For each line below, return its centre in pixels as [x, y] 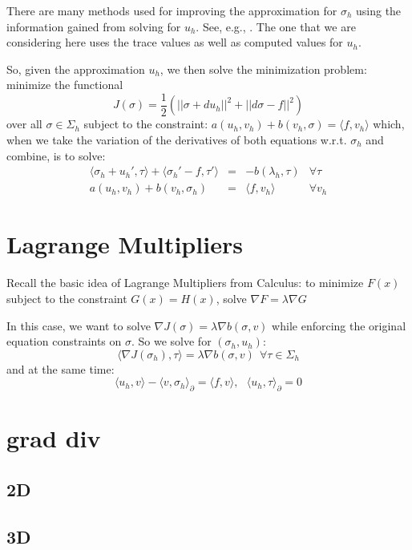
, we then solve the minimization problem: [263, 69]
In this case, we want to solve [79, 325]
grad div [54, 438]
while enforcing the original [339, 325]
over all [24, 124]
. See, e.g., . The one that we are [276, 26]
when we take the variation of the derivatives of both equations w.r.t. [177, 140]
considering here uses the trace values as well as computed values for [175, 42]
